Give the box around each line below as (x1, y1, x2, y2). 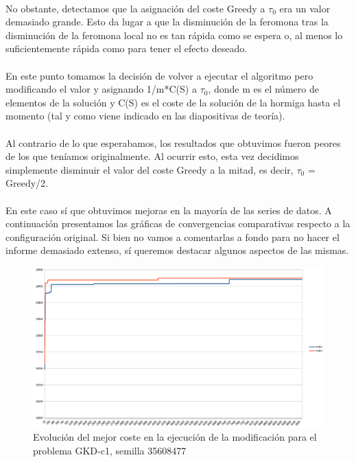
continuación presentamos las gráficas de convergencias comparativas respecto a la (5, 216, 351, 231)
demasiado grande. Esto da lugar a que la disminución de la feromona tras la (5, 14, 329, 29)
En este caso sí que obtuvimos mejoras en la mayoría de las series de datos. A (5, 203, 332, 217)
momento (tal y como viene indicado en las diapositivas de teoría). (5, 108, 285, 123)
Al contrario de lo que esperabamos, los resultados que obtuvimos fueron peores (5, 135, 341, 150)
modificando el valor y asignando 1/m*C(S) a (5, 82, 197, 96)
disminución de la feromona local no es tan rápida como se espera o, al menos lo (5, 27, 343, 42)
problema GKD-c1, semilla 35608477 (33, 443, 187, 457)
